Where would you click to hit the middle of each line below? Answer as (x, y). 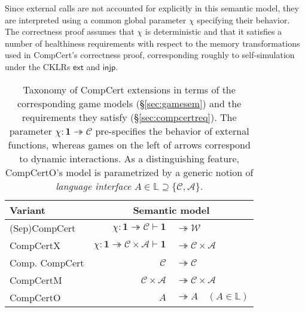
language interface (94, 186)
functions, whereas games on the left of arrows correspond (129, 144)
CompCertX (35, 245)
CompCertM (36, 280)
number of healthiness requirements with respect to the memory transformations (152, 43)
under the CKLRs (38, 66)
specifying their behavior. (243, 19)
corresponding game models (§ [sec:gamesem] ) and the (129, 103)
